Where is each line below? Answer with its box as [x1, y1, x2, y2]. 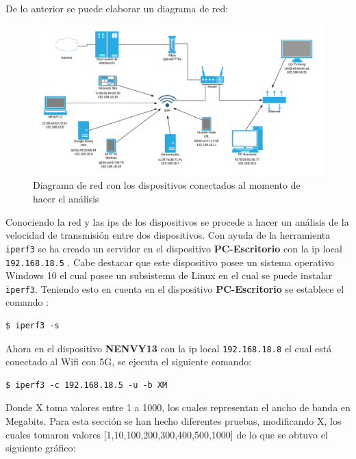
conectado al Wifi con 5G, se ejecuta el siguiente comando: [5, 354, 252, 369]
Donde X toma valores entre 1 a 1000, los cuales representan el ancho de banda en [5, 400, 351, 415]
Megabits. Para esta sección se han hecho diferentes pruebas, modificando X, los [5, 414, 342, 428]
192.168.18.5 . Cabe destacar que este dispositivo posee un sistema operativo [5, 254, 334, 269]
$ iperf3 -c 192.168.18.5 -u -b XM [5, 380, 168, 390]
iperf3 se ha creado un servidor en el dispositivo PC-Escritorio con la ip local [5, 241, 342, 255]
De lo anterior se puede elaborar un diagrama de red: [5, 1, 229, 15]
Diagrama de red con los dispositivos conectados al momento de [33, 178, 301, 192]
